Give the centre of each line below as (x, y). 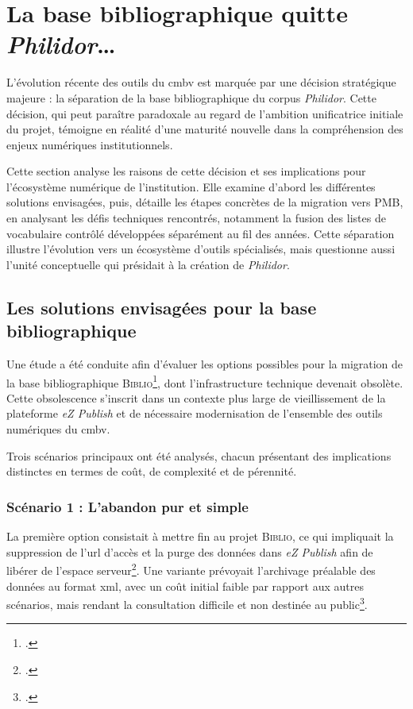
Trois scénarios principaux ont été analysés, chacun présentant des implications (199, 455)
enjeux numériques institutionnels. (90, 144)
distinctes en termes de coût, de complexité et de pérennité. (152, 471)
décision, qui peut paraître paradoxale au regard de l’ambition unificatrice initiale (205, 113)
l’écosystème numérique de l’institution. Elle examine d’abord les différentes (191, 186)
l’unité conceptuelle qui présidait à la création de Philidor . (148, 264)
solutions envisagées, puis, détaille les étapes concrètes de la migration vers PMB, (205, 202)
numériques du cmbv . (58, 429)
